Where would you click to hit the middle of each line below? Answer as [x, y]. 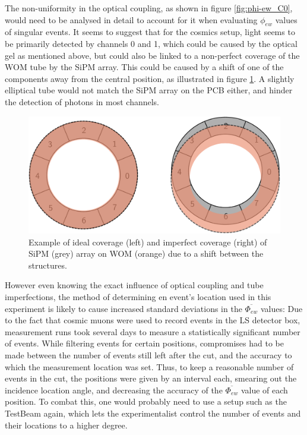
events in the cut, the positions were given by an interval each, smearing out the [151, 378]
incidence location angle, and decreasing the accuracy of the [114, 390]
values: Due [281, 308]
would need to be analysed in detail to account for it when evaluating [131, 19]
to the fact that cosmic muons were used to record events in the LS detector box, [153, 320]
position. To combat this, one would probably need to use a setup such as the [146, 401]
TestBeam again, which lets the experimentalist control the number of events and [153, 413]
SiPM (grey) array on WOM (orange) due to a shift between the [146, 253]
